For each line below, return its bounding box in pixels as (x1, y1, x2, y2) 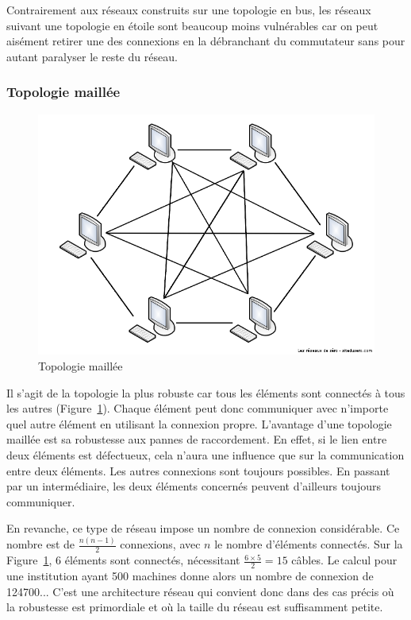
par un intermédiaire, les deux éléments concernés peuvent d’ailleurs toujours (6, 478, 381, 494)
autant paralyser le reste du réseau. (6, 48, 178, 64)
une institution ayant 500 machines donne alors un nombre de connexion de (6, 567, 374, 583)
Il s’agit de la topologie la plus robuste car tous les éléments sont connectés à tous (6, 384, 405, 401)
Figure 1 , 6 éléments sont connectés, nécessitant (6, 552, 240, 568)
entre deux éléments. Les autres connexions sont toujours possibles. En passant (6, 462, 390, 479)
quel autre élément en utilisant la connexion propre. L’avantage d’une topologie (6, 415, 392, 432)
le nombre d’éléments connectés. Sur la (214, 536, 403, 552)
